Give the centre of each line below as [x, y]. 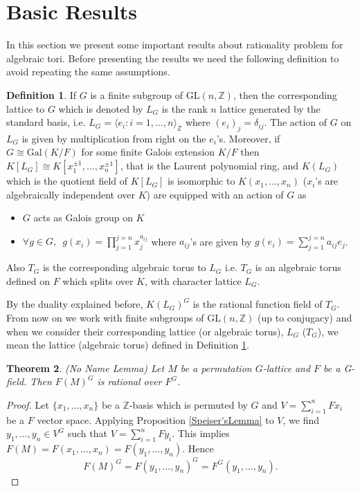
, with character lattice [193, 280]
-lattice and [287, 368]
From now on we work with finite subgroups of [105, 317]
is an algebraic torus [298, 267]
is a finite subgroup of [137, 94]
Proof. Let [28, 404]
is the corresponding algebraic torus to [124, 267]
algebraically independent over [71, 194]
